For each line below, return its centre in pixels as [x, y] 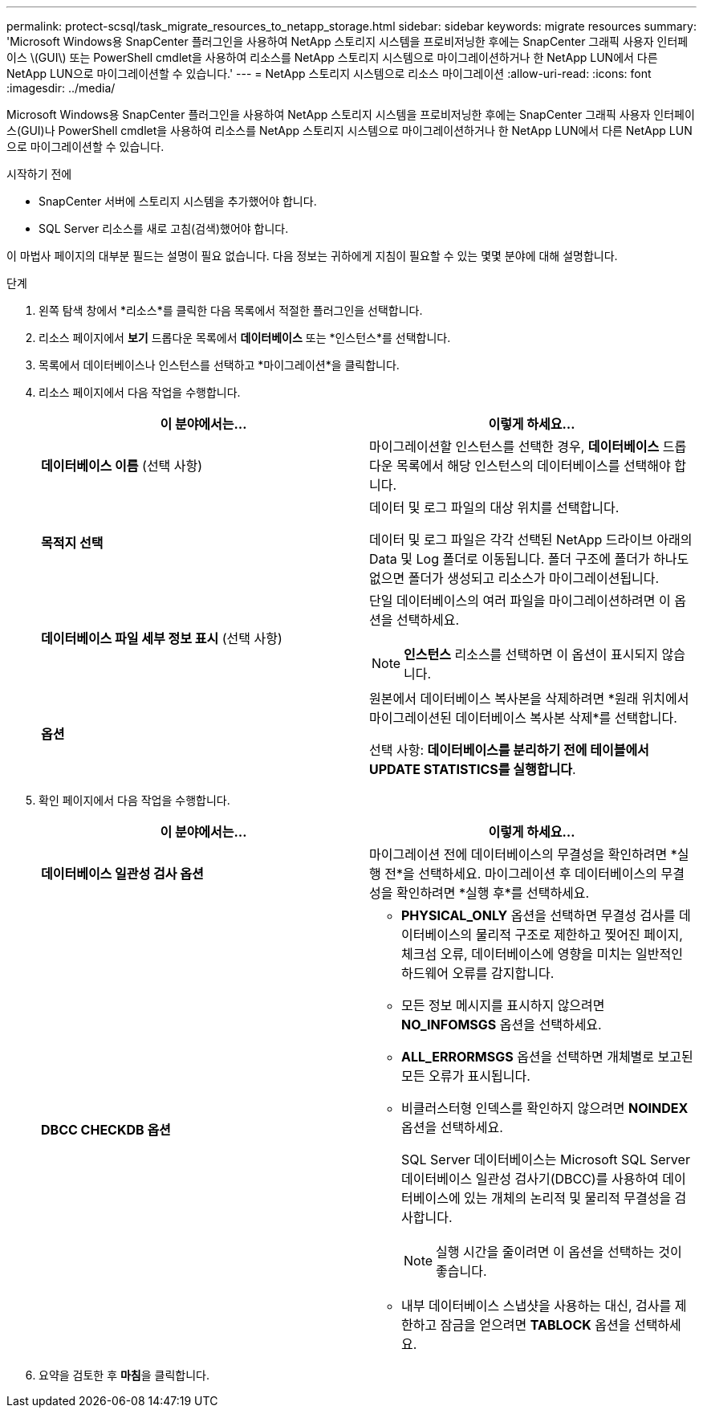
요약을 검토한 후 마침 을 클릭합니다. [124, 1375]
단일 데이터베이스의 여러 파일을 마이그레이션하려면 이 [520, 601]
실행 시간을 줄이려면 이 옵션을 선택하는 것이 [559, 1252]
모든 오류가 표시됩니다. [466, 1076]
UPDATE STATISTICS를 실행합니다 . [473, 769]
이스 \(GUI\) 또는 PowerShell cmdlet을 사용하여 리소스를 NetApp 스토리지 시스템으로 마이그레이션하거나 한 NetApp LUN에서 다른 [332, 57]
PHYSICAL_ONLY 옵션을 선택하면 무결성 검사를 [538, 915]
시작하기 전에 [39, 174]
